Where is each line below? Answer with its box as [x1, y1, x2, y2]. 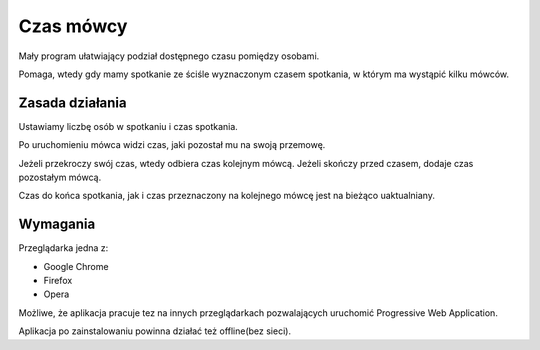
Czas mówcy [18, 15, 128, 37]
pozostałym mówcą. [18, 171, 102, 184]
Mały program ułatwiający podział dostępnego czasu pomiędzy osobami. [18, 50, 320, 62]
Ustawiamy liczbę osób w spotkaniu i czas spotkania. [18, 120, 239, 132]
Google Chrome [43, 260, 109, 272]
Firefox [43, 275, 73, 287]
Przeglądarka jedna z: [18, 242, 109, 254]
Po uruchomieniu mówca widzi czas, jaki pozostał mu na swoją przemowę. [18, 139, 326, 151]
